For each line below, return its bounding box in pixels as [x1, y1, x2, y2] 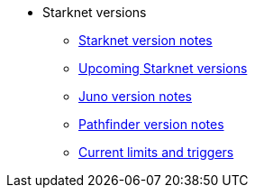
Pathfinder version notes [78, 116, 224, 132]
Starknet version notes [78, 32, 213, 48]
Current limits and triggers [78, 144, 234, 160]
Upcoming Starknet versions [78, 60, 248, 76]
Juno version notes [78, 88, 192, 104]
